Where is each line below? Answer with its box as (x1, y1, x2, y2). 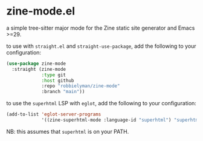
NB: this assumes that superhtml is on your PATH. (6, 128, 129, 135)
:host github (41, 77, 74, 84)
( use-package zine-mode (6, 61, 66, 67)
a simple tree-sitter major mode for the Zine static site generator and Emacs (6, 24, 195, 31)
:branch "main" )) (41, 89, 85, 95)
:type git (41, 71, 66, 78)
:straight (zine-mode (11, 66, 66, 72)
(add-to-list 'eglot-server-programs (6, 111, 101, 117)
